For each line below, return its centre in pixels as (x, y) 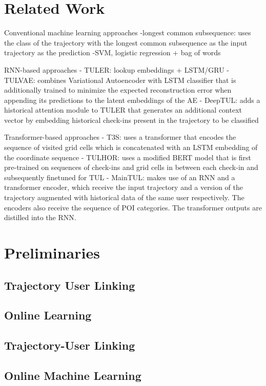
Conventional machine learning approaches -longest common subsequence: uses (128, 33)
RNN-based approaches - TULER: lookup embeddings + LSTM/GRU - (117, 69)
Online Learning (48, 315)
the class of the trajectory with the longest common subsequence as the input (126, 42)
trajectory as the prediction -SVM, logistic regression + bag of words (112, 52)
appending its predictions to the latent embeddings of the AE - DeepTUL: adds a (132, 100)
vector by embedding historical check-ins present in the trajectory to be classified (131, 120)
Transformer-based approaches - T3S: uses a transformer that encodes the (120, 137)
